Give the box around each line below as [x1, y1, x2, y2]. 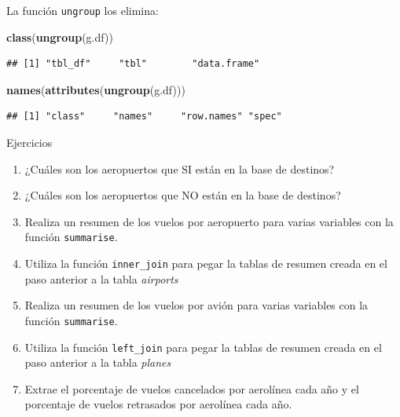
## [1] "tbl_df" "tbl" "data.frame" [6, 58, 260, 70]
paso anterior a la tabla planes [24, 354, 171, 371]
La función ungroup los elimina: [6, 2, 159, 18]
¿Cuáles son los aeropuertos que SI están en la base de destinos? [24, 160, 335, 177]
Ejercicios [6, 134, 53, 151]
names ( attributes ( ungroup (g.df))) [6, 81, 185, 97]
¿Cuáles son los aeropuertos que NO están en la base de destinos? [24, 187, 341, 203]
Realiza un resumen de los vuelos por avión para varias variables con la [24, 297, 369, 313]
